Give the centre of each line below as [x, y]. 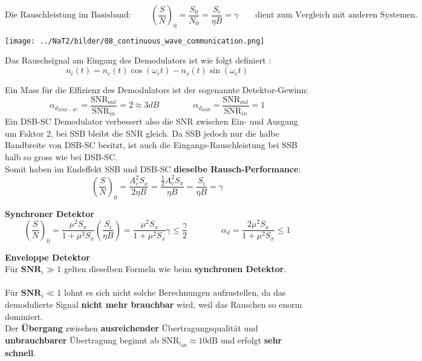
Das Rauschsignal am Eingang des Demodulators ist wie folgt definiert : [138, 60]
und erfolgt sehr [251, 340]
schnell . [21, 352]
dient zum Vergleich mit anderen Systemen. [336, 15]
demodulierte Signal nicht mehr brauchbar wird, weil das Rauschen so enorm [154, 304]
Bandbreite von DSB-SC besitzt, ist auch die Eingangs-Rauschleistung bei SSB [151, 145]
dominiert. [24, 316]
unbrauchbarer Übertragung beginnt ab [82, 340]
